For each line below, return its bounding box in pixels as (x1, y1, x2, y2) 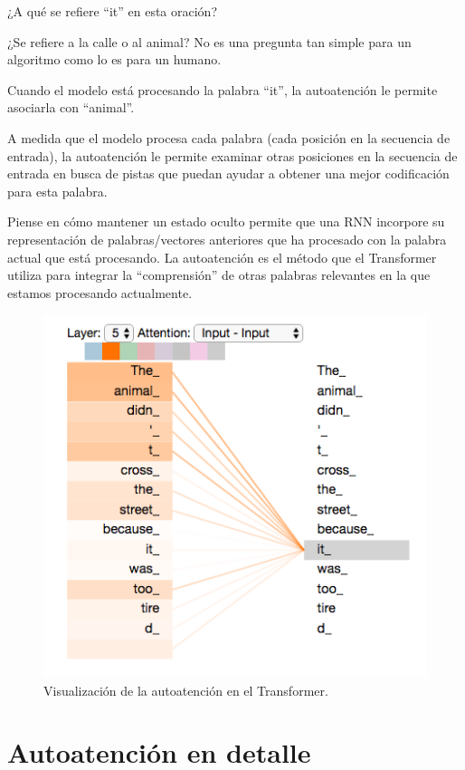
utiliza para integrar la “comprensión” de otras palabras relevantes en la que (7, 265, 431, 284)
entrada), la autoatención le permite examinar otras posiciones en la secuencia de (7, 146, 458, 165)
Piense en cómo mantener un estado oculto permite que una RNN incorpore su (7, 212, 445, 231)
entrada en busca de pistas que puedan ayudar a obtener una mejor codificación (7, 164, 450, 183)
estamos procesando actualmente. (7, 283, 193, 302)
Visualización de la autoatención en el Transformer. (43, 680, 328, 699)
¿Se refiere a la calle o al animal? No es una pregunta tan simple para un (7, 32, 412, 51)
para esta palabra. (7, 181, 108, 200)
